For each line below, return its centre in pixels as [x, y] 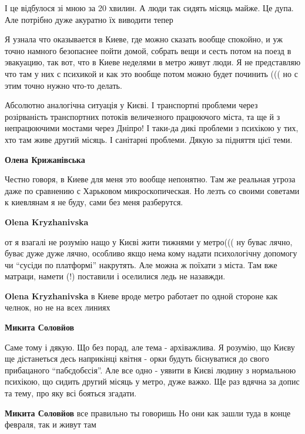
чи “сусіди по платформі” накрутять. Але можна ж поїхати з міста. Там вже [141, 264]
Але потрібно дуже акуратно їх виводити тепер [89, 19]
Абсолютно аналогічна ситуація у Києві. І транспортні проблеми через [131, 105]
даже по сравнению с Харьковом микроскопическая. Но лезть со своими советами [152, 190]
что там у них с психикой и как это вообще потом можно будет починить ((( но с [151, 73]
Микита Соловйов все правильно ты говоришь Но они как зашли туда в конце [148, 413]
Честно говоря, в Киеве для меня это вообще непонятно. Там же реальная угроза [150, 179]
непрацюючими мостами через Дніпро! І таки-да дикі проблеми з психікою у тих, [152, 128]
